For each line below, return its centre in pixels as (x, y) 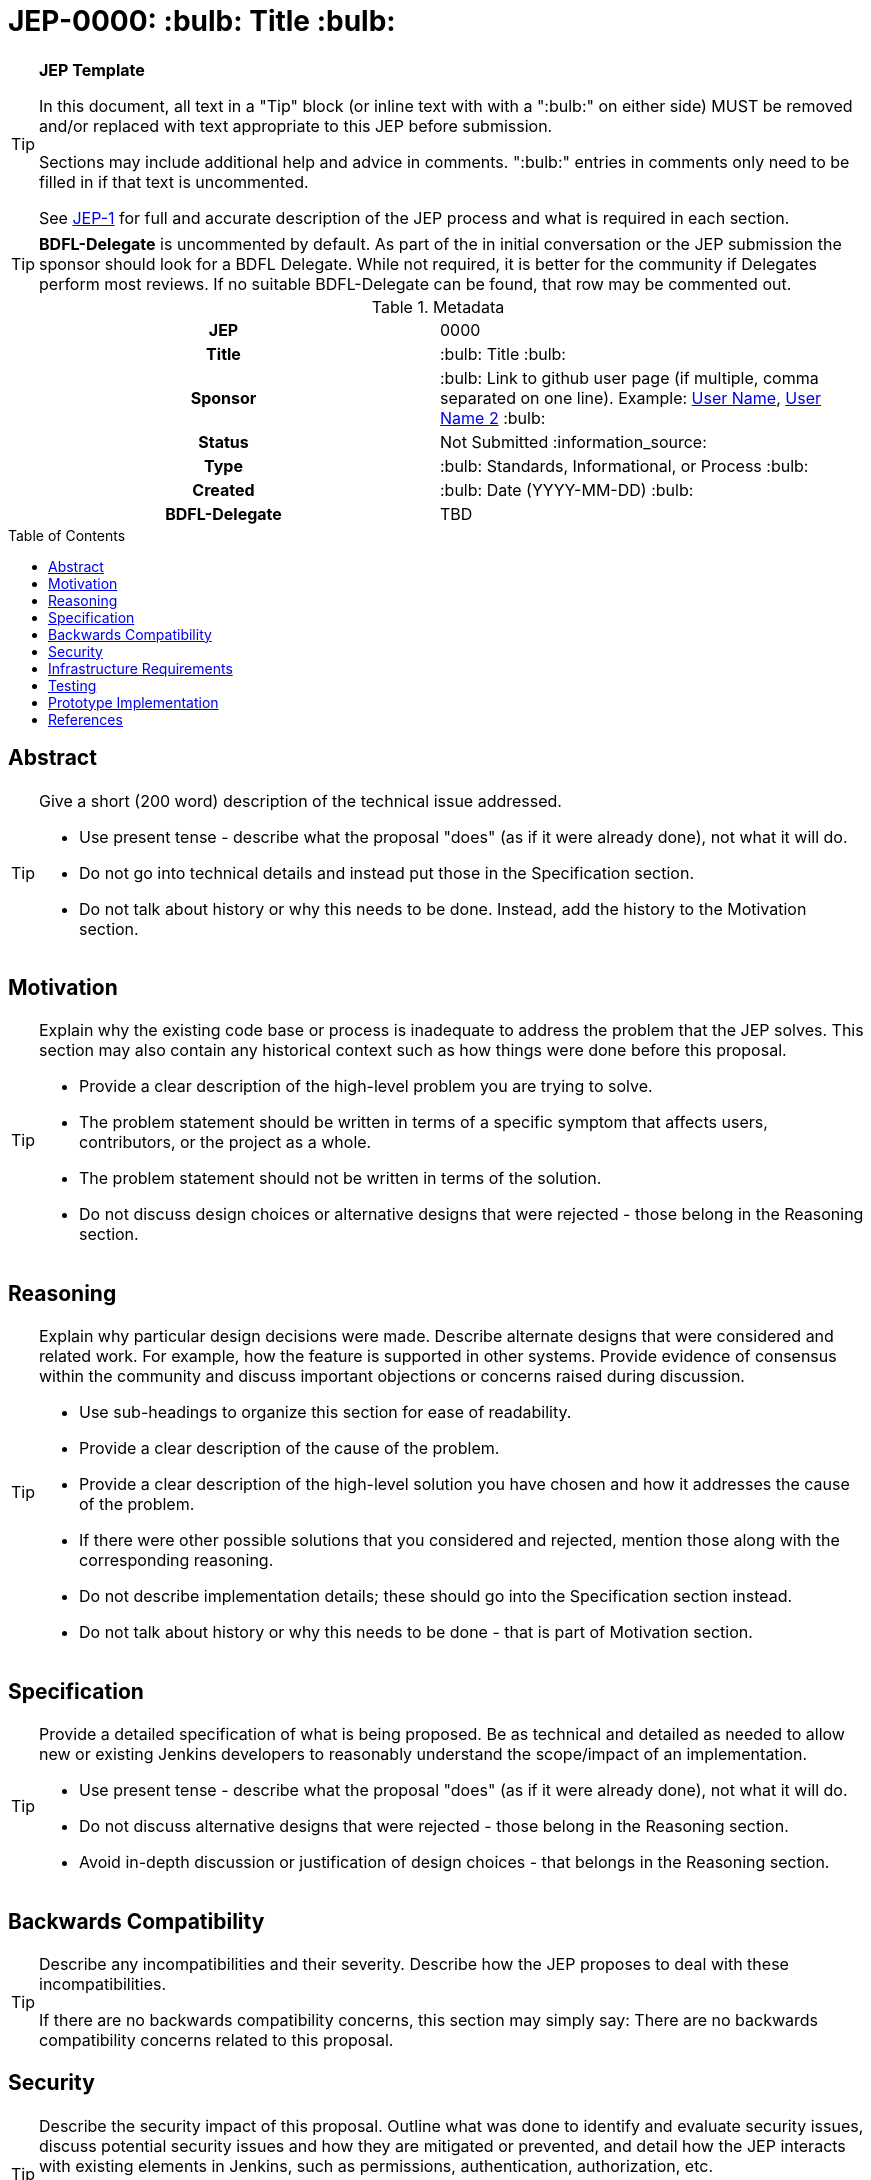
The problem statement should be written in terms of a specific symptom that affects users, (423, 1122)
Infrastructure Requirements (140, 668)
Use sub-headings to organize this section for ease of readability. (325, 1412)
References (85, 719)
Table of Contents (67, 535)
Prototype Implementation (133, 702)
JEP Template (92, 69)
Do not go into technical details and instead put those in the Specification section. (387, 872)
